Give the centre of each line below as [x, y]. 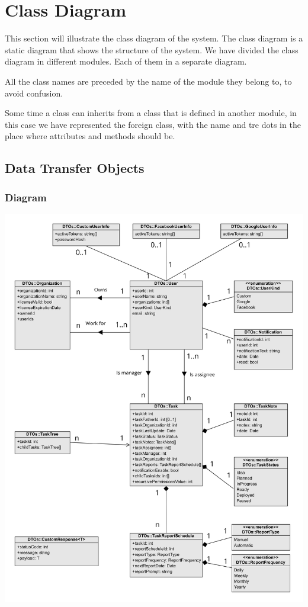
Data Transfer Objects [75, 168]
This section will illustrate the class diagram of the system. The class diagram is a [154, 38]
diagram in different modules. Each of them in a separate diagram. [126, 61]
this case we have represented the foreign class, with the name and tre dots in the [153, 124]
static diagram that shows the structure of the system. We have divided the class [152, 49]
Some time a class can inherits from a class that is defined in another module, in [151, 113]
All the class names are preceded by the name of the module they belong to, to [148, 81]
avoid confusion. [34, 93]
